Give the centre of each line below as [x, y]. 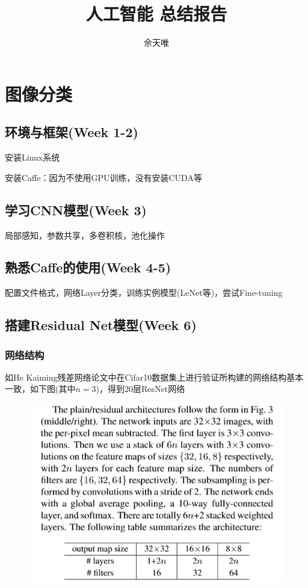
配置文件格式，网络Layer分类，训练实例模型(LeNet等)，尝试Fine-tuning [144, 292]
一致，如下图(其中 [40, 389]
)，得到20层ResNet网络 [140, 389]
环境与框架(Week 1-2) [72, 132]
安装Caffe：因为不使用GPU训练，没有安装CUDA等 [103, 177]
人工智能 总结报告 [156, 14]
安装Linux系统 [32, 157]
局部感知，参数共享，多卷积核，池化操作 [85, 235]
